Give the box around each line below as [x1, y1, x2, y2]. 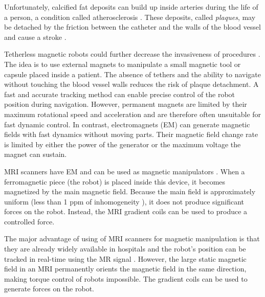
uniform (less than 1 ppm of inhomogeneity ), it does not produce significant [4, 196, 245, 207]
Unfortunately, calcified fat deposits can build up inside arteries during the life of [4, 2, 258, 12]
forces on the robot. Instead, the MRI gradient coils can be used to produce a [4, 206, 248, 217]
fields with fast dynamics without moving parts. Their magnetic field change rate [4, 129, 258, 140]
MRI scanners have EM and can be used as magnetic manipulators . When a [4, 166, 245, 176]
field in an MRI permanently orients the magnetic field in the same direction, [4, 263, 247, 274]
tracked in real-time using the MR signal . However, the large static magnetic [4, 253, 247, 264]
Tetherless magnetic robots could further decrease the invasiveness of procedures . [4, 49, 260, 59]
